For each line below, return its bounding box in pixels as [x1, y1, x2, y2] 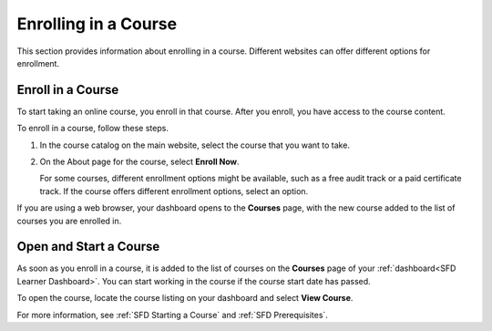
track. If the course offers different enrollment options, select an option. [39, 185, 309, 196]
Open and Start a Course [16, 239, 160, 254]
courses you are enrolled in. [16, 215, 122, 226]
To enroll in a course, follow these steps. [16, 123, 169, 134]
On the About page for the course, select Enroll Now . [39, 156, 241, 168]
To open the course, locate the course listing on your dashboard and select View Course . [16, 293, 354, 304]
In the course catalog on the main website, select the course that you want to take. [39, 140, 351, 150]
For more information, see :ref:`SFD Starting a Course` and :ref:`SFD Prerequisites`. [16, 309, 328, 320]
